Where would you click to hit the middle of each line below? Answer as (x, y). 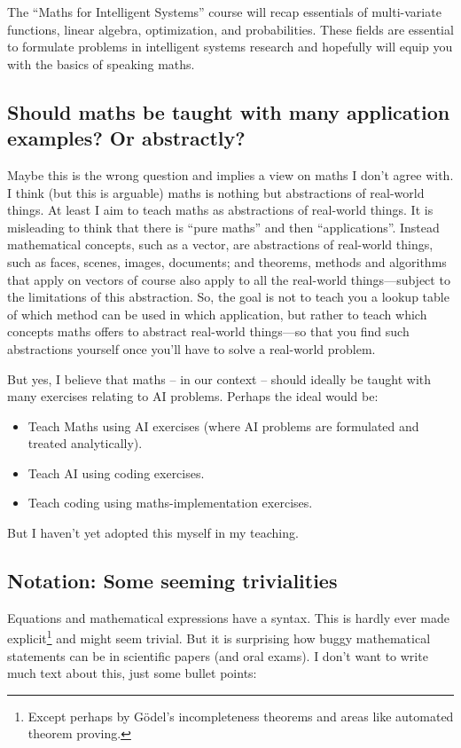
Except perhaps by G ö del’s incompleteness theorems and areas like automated (241, 716)
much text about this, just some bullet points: (132, 673)
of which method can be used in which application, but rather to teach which (217, 314)
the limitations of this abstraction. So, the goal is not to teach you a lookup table (228, 297)
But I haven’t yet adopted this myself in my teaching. (153, 533)
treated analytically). (85, 443)
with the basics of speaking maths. (101, 63)
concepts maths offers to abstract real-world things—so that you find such (208, 331)
